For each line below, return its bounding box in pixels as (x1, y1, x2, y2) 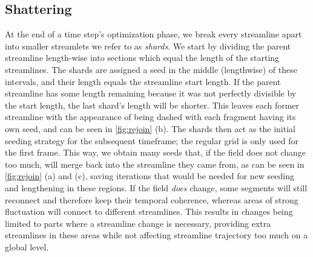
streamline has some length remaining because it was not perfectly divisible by (5, 87, 297, 100)
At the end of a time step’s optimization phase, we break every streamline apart (5, 28, 302, 40)
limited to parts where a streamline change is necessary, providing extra (5, 217, 271, 229)
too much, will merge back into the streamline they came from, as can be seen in (5, 157, 305, 170)
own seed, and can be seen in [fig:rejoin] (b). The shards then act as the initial (5, 122, 295, 135)
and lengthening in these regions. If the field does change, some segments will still (5, 181, 308, 194)
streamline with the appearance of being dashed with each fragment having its (5, 110, 296, 123)
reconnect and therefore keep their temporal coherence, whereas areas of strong (5, 193, 298, 206)
